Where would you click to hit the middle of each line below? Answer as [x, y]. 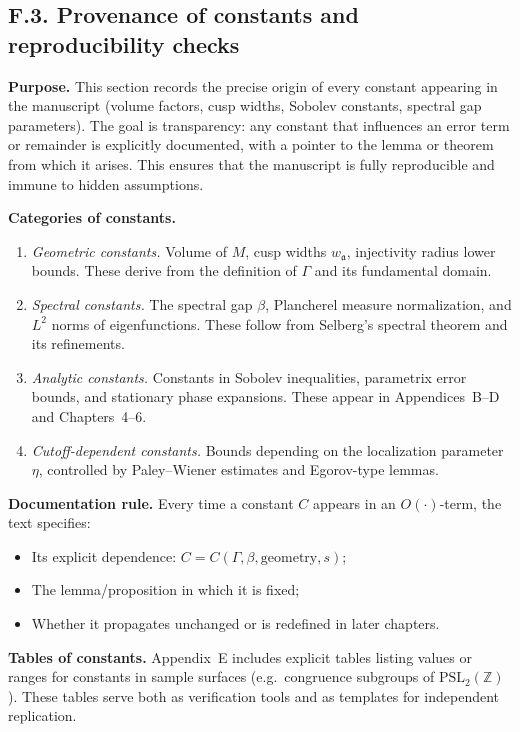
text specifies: [49, 522]
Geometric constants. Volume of [129, 250]
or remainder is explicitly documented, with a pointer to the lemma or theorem [251, 144]
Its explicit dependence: [104, 555]
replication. [42, 715]
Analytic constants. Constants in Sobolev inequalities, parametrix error [249, 376]
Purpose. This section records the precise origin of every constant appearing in [253, 85]
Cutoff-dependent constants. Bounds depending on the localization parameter [267, 449]
